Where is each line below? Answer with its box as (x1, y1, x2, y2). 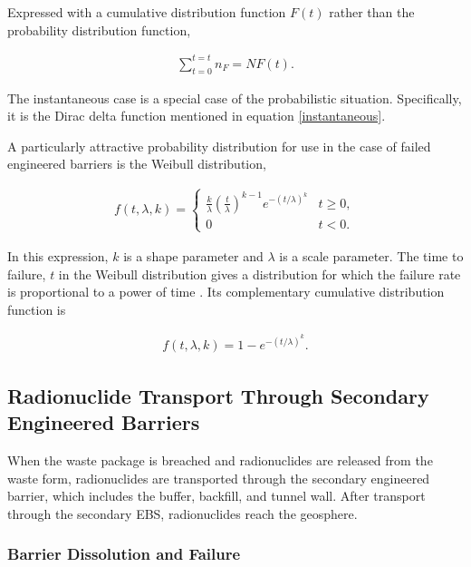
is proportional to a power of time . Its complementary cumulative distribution (7, 282, 445, 301)
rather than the (329, 3, 415, 21)
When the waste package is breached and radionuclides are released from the (7, 451, 433, 470)
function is (7, 299, 66, 318)
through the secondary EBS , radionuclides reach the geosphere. (7, 503, 358, 523)
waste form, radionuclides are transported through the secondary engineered (7, 468, 430, 487)
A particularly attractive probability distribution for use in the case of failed (7, 136, 431, 155)
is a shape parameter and (123, 246, 264, 265)
